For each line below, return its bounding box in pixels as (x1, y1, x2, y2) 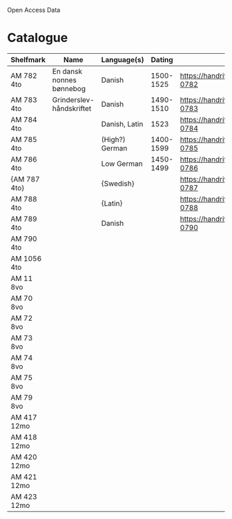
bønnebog (52, 84, 86, 93)
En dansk (52, 66, 83, 76)
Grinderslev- (52, 95, 95, 104)
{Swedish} (101, 179, 135, 188)
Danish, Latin (101, 119, 144, 128)
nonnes (52, 75, 77, 85)
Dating (151, 55, 174, 64)
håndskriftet (52, 104, 92, 113)
